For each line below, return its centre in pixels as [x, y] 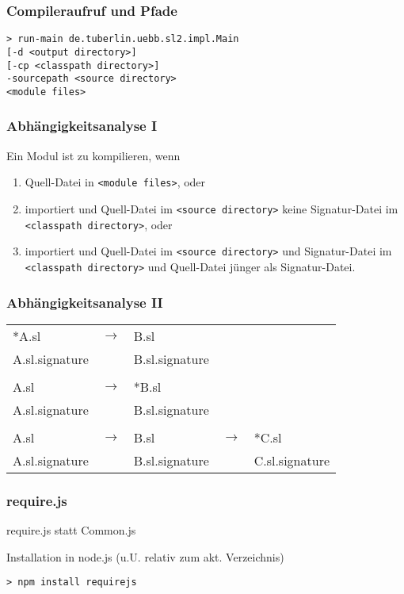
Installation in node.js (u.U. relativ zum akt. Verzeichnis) [145, 556]
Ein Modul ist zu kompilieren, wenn [93, 155]
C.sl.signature [292, 460]
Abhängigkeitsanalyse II [85, 302]
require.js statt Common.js [71, 530]
